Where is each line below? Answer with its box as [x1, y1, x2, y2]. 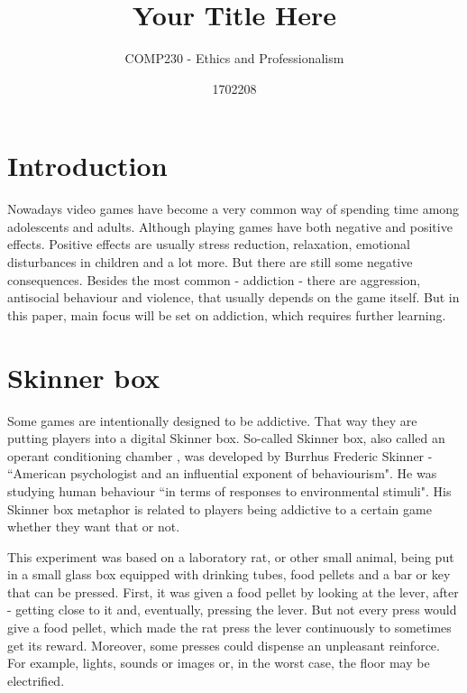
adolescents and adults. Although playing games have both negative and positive [7, 217, 453, 236]
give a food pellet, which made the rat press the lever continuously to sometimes [7, 618, 452, 637]
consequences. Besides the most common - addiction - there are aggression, [7, 270, 421, 289]
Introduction [7, 147, 168, 184]
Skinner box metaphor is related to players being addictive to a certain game [7, 499, 432, 518]
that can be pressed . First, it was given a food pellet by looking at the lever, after [7, 582, 459, 601]
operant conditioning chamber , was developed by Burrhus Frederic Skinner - [7, 446, 433, 465]
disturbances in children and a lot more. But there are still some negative [7, 253, 413, 272]
